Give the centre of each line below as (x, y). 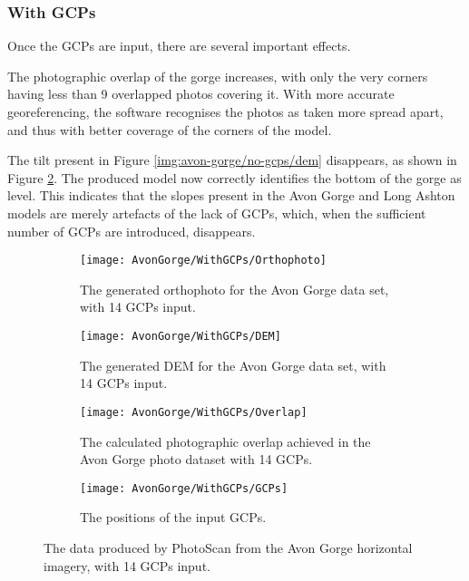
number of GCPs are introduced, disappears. (132, 231)
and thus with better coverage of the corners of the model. (170, 129)
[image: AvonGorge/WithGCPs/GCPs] (184, 488)
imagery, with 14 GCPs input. (127, 565)
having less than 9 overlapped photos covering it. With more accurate (201, 94)
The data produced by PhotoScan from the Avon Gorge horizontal (228, 547)
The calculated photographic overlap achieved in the (225, 441)
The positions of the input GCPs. (173, 517)
